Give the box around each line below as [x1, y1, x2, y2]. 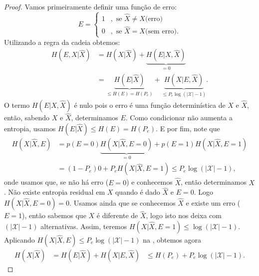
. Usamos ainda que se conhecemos [69, 198, 176, 208]
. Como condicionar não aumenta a [125, 112, 233, 123]
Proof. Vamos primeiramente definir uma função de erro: [4, 1, 177, 11]
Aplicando [4, 234, 35, 245]
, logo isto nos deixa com [146, 210, 222, 221]
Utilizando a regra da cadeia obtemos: [4, 36, 120, 47]
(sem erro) [145, 28, 177, 35]
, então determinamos [180, 177, 247, 187]
